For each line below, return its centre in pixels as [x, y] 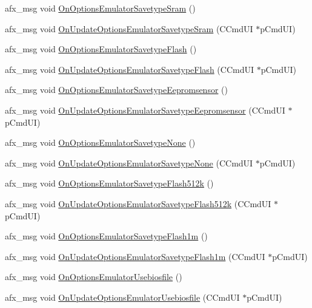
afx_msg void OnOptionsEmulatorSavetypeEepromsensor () [116, 90]
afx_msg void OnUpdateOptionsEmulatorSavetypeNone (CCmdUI [129, 163]
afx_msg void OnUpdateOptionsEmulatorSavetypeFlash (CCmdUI [129, 69]
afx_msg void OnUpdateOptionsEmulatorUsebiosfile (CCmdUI [122, 297]
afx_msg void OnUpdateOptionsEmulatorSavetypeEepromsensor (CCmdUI [145, 110]
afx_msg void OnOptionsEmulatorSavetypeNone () [100, 142]
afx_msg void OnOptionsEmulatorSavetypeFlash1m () [106, 236]
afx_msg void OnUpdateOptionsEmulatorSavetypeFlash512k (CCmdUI [138, 203]
